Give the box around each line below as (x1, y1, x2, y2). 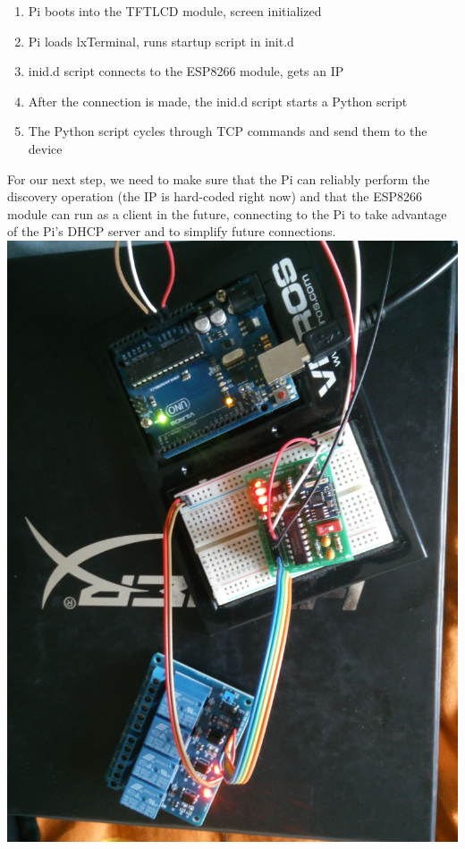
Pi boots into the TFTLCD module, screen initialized (28, 2, 322, 20)
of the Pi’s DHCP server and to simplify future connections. (7, 222, 336, 241)
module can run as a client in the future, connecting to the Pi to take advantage (7, 204, 447, 223)
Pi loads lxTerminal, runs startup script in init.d (28, 31, 294, 50)
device (28, 139, 63, 157)
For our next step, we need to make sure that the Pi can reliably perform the (7, 169, 430, 188)
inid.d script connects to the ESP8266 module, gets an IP (28, 62, 344, 81)
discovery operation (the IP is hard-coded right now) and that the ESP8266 (7, 187, 423, 206)
